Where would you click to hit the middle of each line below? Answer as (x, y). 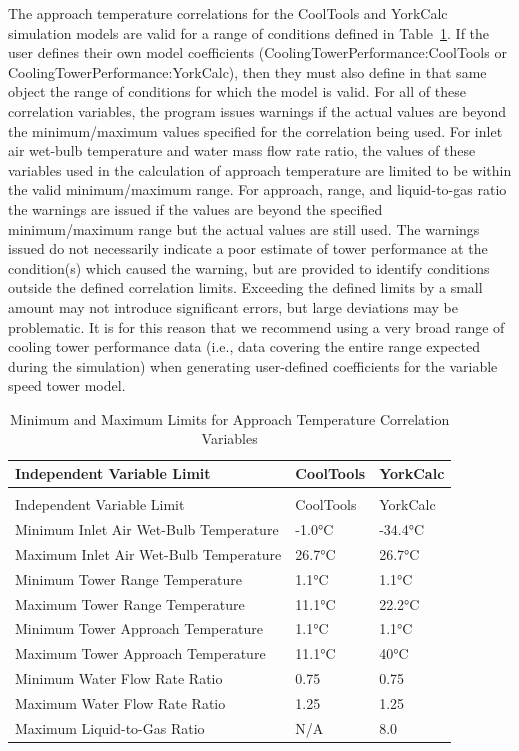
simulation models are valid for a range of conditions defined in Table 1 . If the (249, 32)
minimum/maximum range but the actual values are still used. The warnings (244, 228)
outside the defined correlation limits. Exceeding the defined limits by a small (245, 287)
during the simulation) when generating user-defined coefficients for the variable (253, 365)
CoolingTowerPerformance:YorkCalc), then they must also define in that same (247, 71)
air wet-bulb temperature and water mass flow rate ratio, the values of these (242, 150)
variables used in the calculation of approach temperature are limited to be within (260, 169)
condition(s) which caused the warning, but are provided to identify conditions (249, 267)
